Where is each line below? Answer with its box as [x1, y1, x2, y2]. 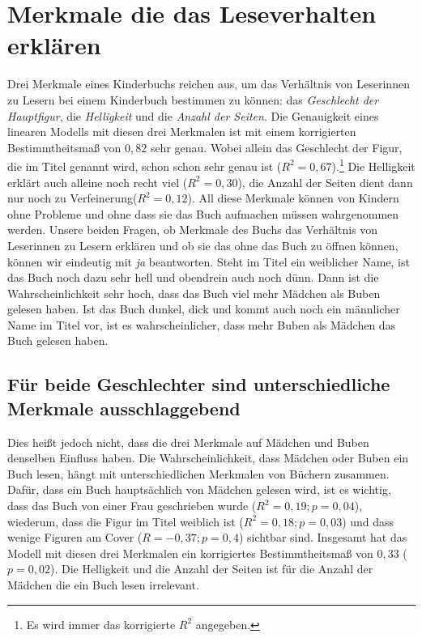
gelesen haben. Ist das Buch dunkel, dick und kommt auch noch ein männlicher [7, 300, 400, 317]
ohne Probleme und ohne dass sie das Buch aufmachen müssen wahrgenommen [7, 205, 399, 222]
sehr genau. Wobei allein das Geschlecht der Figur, [150, 138, 403, 155]
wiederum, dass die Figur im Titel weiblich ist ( [7, 513, 244, 530]
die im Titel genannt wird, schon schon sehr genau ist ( [7, 157, 282, 174]
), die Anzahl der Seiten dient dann [237, 173, 413, 190]
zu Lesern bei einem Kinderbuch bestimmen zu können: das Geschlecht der [7, 91, 379, 108]
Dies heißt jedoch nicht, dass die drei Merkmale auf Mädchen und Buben [7, 433, 369, 450]
